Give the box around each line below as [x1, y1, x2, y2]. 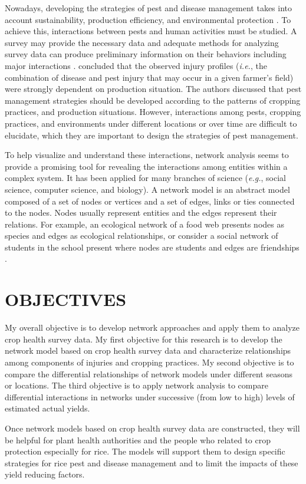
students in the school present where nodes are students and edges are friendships [5, 241, 300, 253]
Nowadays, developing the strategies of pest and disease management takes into [5, 2, 292, 14]
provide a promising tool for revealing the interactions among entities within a [5, 160, 288, 172]
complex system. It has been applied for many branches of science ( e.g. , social [5, 172, 286, 184]
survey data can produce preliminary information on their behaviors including [5, 48, 287, 60]
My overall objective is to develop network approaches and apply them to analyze [5, 321, 300, 334]
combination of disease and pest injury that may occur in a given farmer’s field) [5, 71, 294, 83]
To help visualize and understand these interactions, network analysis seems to [5, 149, 289, 161]
